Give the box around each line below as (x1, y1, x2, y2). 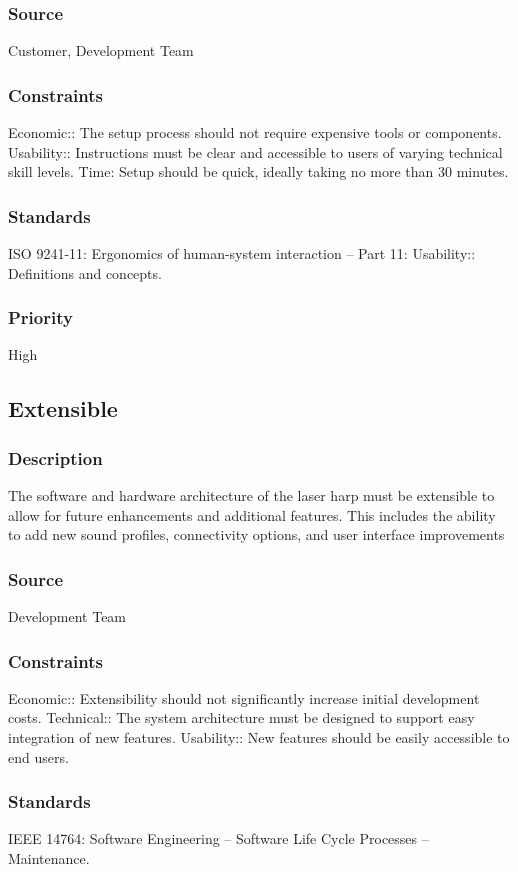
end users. (8, 746, 69, 767)
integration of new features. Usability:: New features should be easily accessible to (8, 727, 510, 748)
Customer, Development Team (8, 40, 194, 61)
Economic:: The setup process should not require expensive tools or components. (8, 122, 502, 143)
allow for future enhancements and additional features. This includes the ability (8, 504, 496, 525)
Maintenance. (8, 848, 90, 869)
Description (8, 445, 103, 470)
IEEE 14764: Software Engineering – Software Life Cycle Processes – (8, 828, 429, 849)
